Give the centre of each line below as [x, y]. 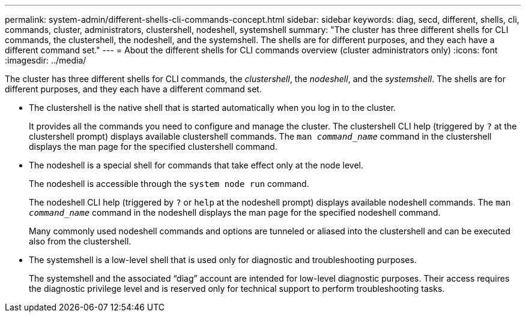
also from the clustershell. [80, 241]
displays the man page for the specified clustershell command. [153, 147]
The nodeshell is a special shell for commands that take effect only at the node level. [196, 165]
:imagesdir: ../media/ [46, 60]
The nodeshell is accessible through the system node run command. [169, 184]
